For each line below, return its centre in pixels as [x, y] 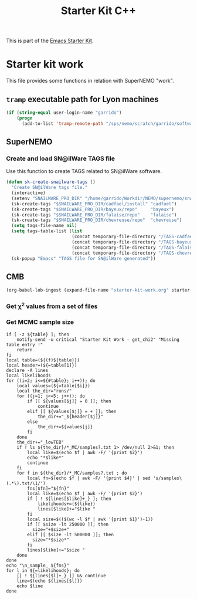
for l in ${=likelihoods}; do [43, 570]
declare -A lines [27, 370]
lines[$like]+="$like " [66, 509]
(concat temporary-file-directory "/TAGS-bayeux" [133, 242]
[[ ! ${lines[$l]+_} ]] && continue [62, 576]
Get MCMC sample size [40, 322]
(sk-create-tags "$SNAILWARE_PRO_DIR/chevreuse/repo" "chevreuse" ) [97, 220]
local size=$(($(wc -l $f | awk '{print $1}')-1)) [90, 519]
